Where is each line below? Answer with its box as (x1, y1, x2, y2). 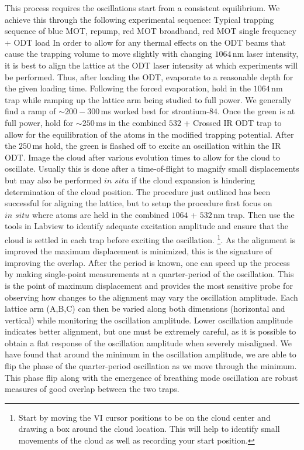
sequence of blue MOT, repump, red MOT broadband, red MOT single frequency (5, 25, 296, 37)
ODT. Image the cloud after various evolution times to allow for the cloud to (5, 151, 281, 163)
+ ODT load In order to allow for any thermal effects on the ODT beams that (5, 36, 286, 48)
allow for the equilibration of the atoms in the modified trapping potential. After (5, 128, 294, 140)
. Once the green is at (217, 105, 295, 117)
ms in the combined (95, 116, 167, 128)
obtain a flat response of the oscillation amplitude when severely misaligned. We (5, 336, 292, 349)
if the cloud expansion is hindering (132, 173, 255, 186)
